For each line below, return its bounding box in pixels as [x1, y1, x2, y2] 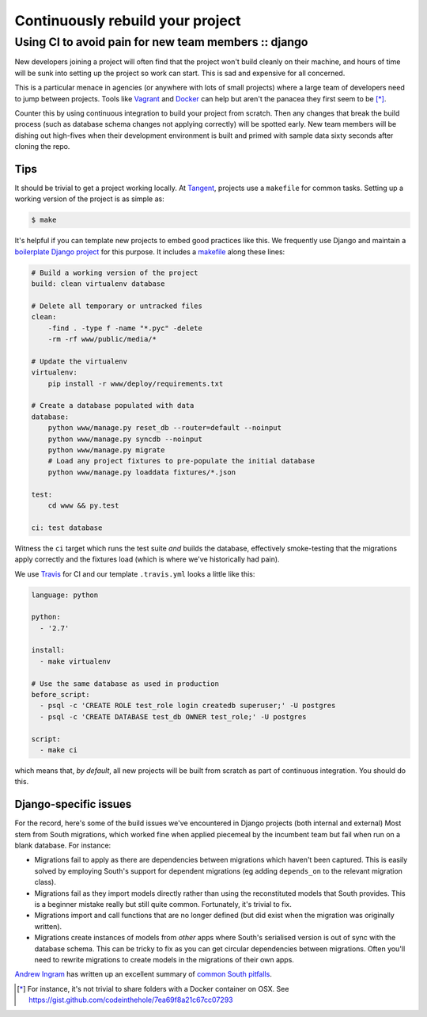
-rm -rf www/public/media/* [47, 335, 157, 344]
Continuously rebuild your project [14, 12, 241, 29]
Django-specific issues [14, 798, 132, 811]
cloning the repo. [14, 142, 70, 151]
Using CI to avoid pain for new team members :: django [14, 35, 308, 49]
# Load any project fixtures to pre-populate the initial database [47, 456, 316, 466]
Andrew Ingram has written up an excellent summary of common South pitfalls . [14, 969, 272, 979]
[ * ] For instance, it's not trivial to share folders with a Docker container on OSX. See [17, 984, 289, 993]
